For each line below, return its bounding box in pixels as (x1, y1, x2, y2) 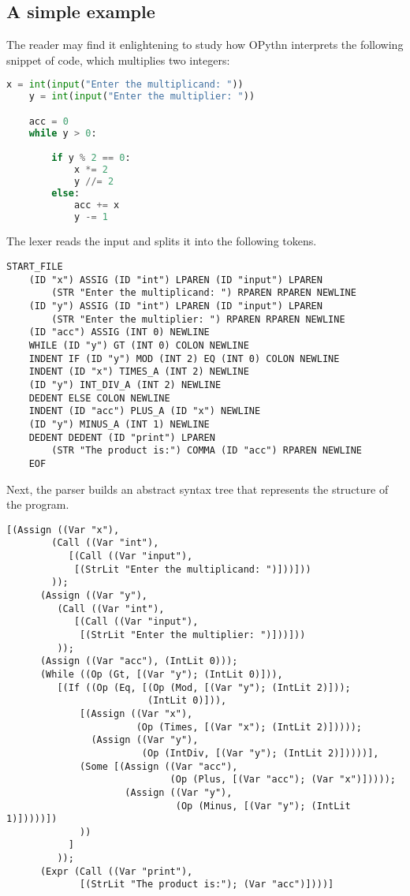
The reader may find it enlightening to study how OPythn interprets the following (6, 36, 404, 53)
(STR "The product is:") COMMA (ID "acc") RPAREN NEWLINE (51, 445, 363, 457)
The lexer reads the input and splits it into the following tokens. (6, 233, 317, 249)
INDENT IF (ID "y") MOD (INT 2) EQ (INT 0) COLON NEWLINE (28, 353, 340, 364)
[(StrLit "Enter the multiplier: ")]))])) (80, 629, 306, 640)
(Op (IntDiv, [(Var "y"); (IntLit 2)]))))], (141, 747, 379, 759)
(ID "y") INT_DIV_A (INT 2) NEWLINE (28, 379, 222, 390)
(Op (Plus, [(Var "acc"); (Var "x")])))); (170, 774, 396, 786)
